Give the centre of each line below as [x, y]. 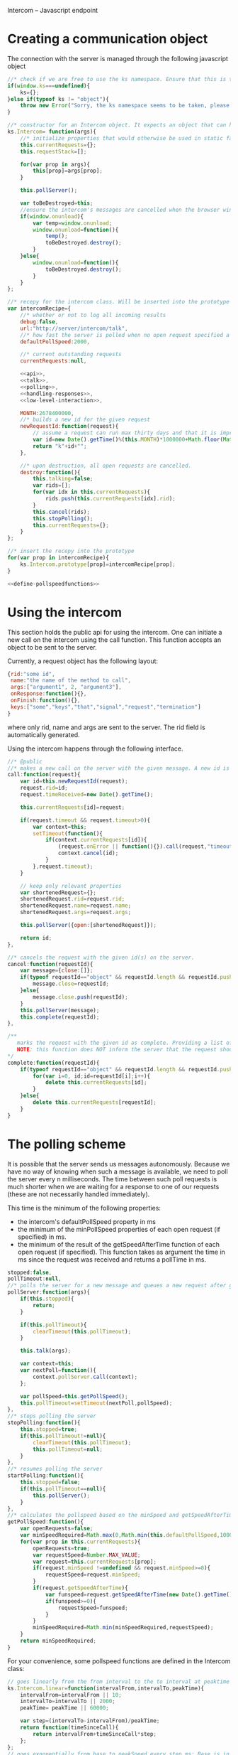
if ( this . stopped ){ [47, 1299]
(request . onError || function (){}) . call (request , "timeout [145, 847]
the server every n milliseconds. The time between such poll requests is [112, 1179]
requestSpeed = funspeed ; [93, 1608]
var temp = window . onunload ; [73, 223]
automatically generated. [44, 734]
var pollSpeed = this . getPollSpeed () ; [74, 1396]
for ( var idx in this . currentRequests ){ [92, 492]
